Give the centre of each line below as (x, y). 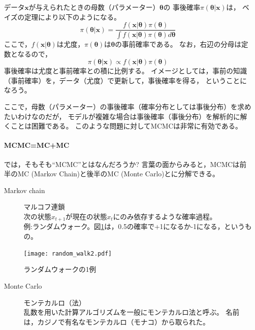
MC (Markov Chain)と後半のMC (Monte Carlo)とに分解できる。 (118, 174)
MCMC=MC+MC (37, 145)
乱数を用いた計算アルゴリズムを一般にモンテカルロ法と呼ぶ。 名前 (132, 312)
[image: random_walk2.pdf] (68, 253)
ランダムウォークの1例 (60, 269)
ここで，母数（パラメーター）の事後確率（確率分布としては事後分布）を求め (128, 107)
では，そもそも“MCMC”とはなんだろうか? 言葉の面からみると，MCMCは (122, 164)
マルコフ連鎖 (44, 207)
